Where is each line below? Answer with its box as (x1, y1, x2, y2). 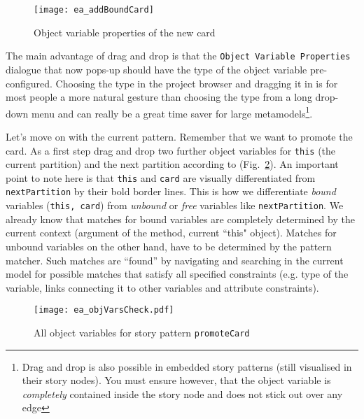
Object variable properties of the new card (34, 24, 216, 39)
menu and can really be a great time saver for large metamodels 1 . (31, 104, 313, 120)
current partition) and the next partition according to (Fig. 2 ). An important (6, 157, 339, 171)
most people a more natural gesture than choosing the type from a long (6, 90, 312, 104)
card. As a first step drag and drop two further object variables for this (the (6, 143, 336, 157)
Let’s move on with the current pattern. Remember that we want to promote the (6, 129, 353, 143)
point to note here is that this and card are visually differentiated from (6, 170, 316, 185)
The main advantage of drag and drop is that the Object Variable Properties (6, 48, 351, 63)
